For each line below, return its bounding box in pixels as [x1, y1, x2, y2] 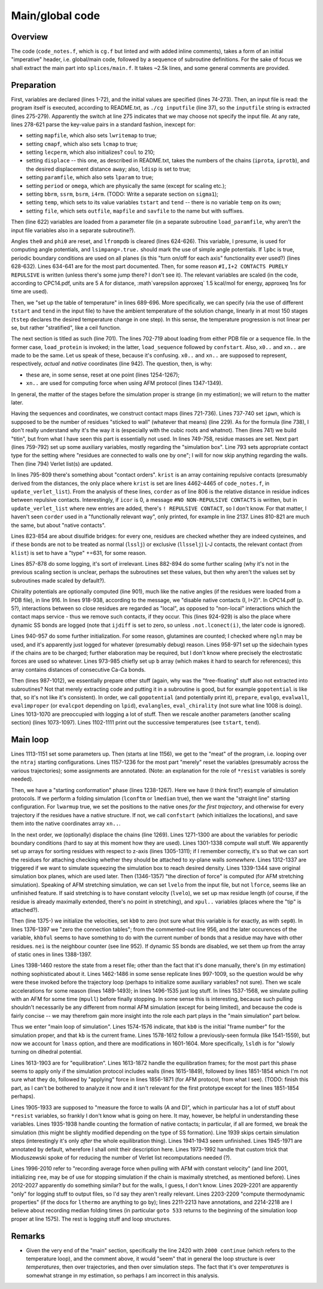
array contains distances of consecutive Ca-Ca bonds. [11, 666, 146, 673]
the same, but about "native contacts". [11, 521, 106, 529]
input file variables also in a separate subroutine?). [11, 226, 136, 233]
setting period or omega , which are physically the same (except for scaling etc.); [26, 182, 227, 189]
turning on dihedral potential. [11, 1048, 83, 1056]
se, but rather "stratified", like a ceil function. [11, 324, 121, 331]
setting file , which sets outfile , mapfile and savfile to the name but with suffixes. [26, 207, 244, 214]
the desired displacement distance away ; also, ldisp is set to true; [26, 165, 191, 172]
